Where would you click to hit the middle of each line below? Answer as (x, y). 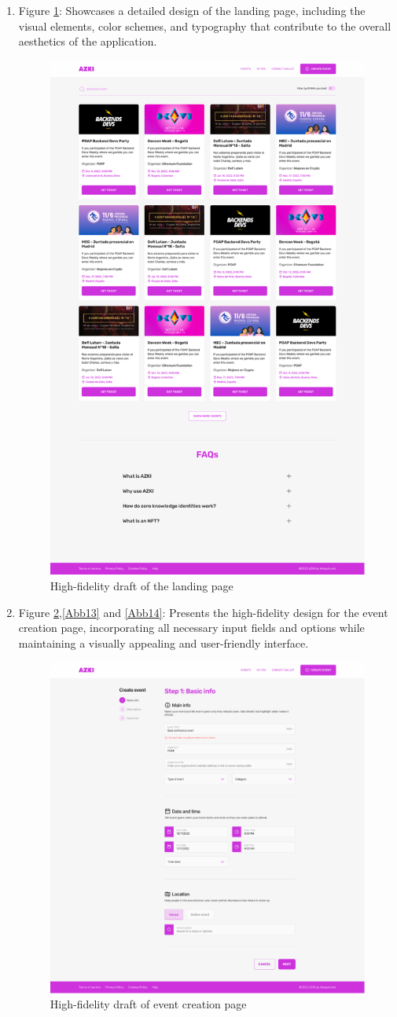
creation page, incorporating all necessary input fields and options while (191, 628)
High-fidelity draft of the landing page (142, 586)
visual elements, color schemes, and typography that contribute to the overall (205, 26)
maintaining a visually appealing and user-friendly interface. (164, 643)
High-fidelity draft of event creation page (148, 1004)
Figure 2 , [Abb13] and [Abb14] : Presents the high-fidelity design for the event (203, 612)
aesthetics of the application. (88, 41)
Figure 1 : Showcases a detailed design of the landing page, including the (192, 10)
